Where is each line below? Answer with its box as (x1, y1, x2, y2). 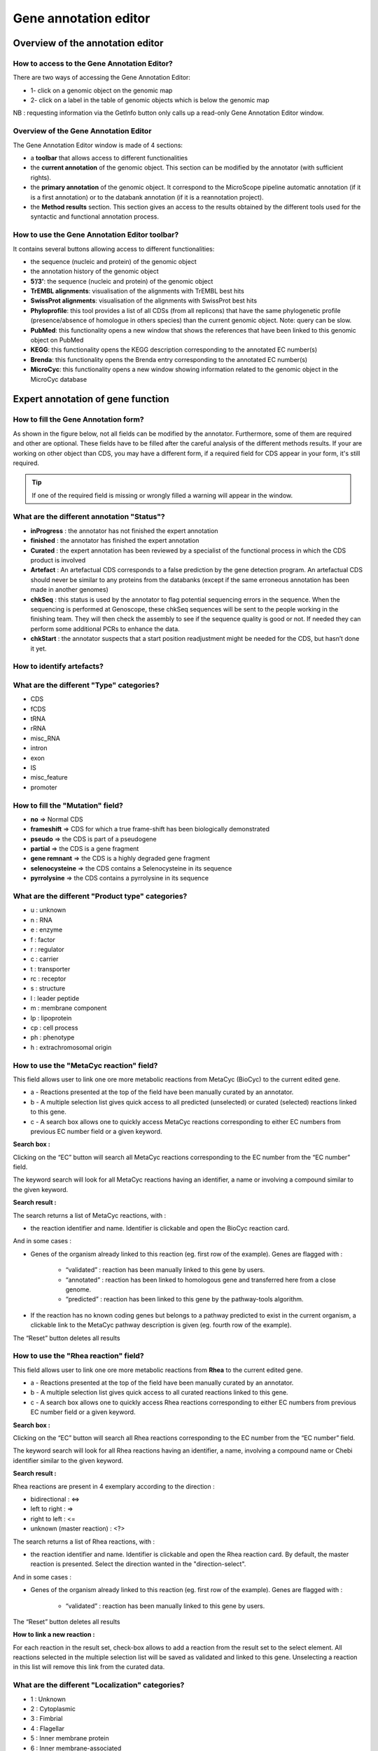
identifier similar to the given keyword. (13, 1456, 124, 1465)
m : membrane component (30, 1004, 107, 1012)
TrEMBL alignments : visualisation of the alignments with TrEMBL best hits (30, 287, 244, 296)
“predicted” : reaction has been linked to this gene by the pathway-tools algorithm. (65, 1295, 304, 1303)
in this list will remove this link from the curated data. (13, 1663, 165, 1671)
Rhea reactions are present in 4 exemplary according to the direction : (13, 1482, 215, 1490)
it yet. (30, 644, 47, 653)
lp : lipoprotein (30, 1013, 72, 1022)
